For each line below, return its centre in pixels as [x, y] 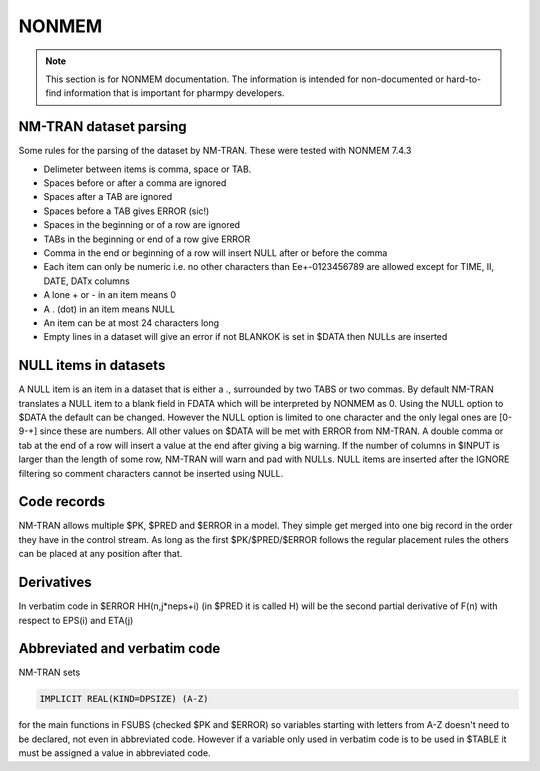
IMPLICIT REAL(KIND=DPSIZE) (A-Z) [124, 699]
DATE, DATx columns [86, 281]
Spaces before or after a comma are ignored [135, 183]
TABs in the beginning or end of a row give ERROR [147, 239]
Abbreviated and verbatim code [119, 648]
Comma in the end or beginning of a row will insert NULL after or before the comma [215, 252]
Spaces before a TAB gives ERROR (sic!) [126, 211]
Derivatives [55, 582]
